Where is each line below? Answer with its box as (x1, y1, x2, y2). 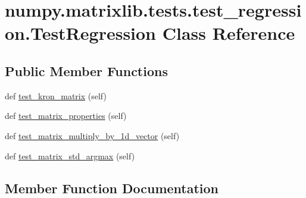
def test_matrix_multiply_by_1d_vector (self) (5, 129, 180, 142)
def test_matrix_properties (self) (5, 109, 127, 122)
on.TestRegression (5, 21, 157, 45)
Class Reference (162, 21, 295, 45)
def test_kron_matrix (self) (5, 89, 107, 102)
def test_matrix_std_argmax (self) (5, 149, 135, 162)
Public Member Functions (5, 61, 168, 80)
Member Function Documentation (5, 178, 219, 197)
